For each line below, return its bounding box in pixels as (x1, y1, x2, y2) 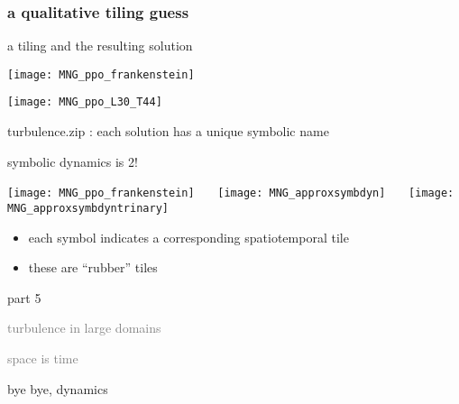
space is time (7, 349, 78, 367)
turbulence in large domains (7, 318, 161, 337)
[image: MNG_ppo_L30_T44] (7, 96, 162, 109)
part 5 (7, 288, 41, 307)
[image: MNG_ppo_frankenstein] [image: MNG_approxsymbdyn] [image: (7, 187, 454, 200)
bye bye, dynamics (7, 379, 108, 398)
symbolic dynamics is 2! (7, 151, 138, 170)
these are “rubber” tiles (28, 258, 158, 277)
